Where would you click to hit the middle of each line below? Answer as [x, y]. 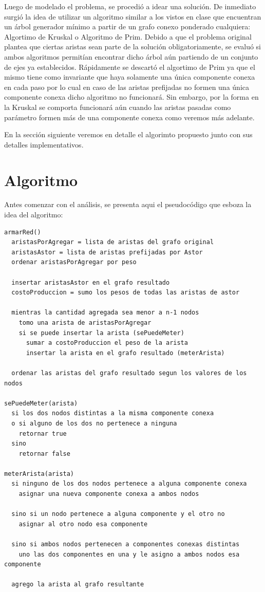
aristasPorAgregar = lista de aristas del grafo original [113, 242]
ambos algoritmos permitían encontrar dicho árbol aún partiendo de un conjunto [131, 56]
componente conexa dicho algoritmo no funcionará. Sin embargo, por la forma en [131, 97]
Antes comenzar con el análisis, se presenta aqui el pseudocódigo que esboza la [128, 204]
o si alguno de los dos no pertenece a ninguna [94, 423]
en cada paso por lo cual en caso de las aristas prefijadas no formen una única [127, 87]
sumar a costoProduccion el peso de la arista [107, 343]
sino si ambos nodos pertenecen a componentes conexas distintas [126, 544]
